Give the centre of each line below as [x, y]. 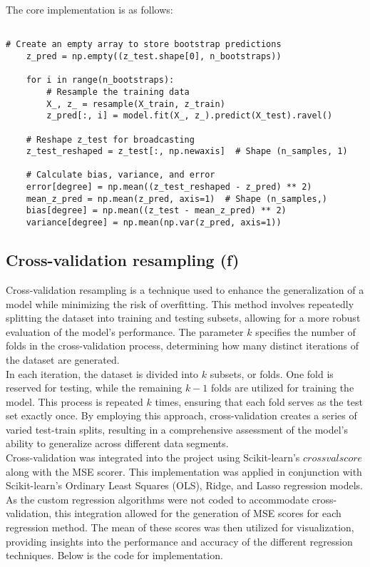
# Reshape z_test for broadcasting [110, 139]
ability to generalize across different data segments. [117, 443]
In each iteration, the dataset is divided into [102, 373]
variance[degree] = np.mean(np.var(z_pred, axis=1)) [154, 223]
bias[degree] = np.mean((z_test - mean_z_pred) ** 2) [156, 211]
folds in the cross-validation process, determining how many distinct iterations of [182, 346]
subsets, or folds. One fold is [272, 373]
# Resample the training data [118, 92]
